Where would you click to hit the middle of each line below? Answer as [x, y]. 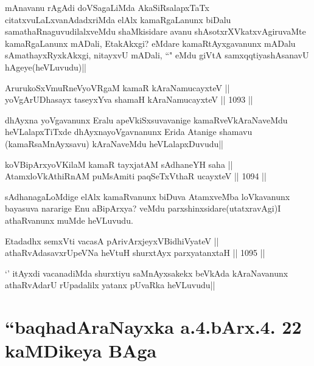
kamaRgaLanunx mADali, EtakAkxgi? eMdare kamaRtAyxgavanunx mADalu [150, 43]
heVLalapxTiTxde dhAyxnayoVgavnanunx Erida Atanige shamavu [129, 132]
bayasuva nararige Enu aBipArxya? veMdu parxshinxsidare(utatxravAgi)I [143, 208]
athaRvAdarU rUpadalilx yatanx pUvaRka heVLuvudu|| [110, 285]
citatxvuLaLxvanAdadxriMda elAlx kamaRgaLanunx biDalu [118, 19]
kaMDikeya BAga [81, 350]
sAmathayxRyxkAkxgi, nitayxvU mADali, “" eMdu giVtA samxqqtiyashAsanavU [157, 55]
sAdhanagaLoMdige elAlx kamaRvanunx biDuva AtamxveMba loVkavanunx [148, 196]
